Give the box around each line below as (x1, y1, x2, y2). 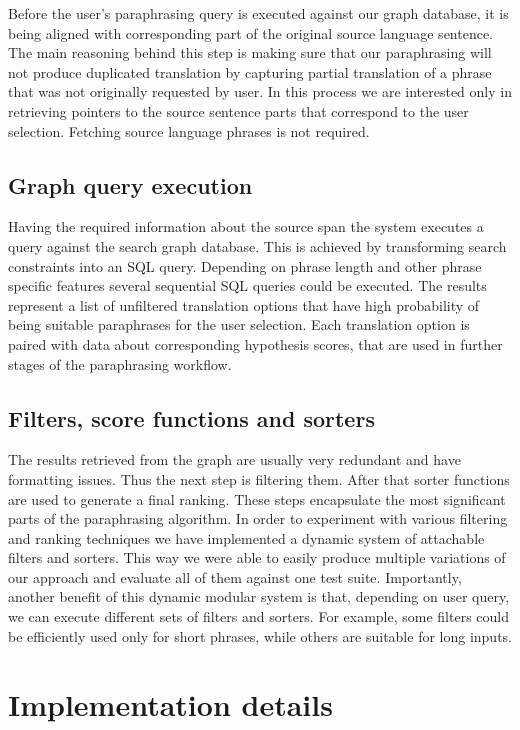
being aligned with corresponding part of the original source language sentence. (8, 22, 494, 43)
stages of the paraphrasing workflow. (8, 353, 232, 374)
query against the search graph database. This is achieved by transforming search (8, 235, 507, 256)
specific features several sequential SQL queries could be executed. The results (8, 275, 487, 296)
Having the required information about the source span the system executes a (8, 216, 484, 237)
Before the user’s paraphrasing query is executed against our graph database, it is (8, 3, 509, 23)
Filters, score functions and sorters (8, 402, 375, 433)
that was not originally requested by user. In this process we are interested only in (8, 81, 512, 102)
